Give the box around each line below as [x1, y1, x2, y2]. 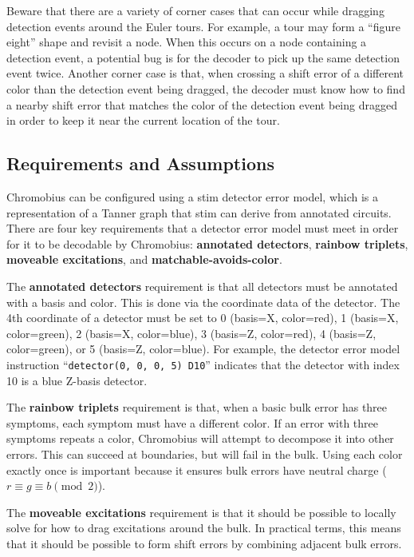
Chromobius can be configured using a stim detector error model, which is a [6, 188, 379, 205]
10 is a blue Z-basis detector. [6, 372, 148, 388]
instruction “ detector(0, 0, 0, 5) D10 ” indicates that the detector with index [6, 356, 400, 372]
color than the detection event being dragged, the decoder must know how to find [6, 80, 405, 97]
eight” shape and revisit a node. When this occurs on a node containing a [6, 34, 367, 50]
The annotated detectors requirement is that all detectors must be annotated [6, 277, 398, 294]
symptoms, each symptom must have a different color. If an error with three [6, 414, 378, 431]
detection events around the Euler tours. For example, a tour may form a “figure [6, 18, 400, 34]
